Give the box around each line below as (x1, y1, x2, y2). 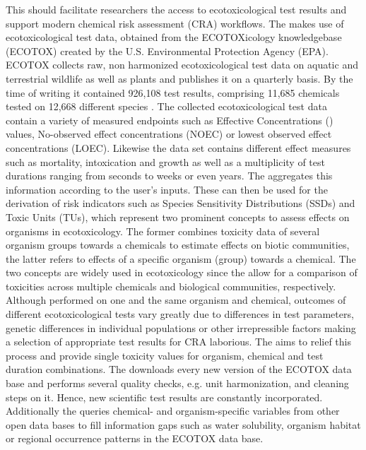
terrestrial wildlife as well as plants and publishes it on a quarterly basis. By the (6, 71, 353, 85)
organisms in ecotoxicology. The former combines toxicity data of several (6, 223, 320, 238)
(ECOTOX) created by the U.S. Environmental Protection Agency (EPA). (6, 43, 329, 58)
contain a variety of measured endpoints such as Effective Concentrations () (6, 112, 333, 127)
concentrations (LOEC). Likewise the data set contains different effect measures (6, 140, 351, 155)
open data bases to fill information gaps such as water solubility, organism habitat (6, 417, 361, 432)
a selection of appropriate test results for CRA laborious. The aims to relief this (6, 334, 352, 349)
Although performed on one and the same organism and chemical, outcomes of (6, 292, 346, 307)
